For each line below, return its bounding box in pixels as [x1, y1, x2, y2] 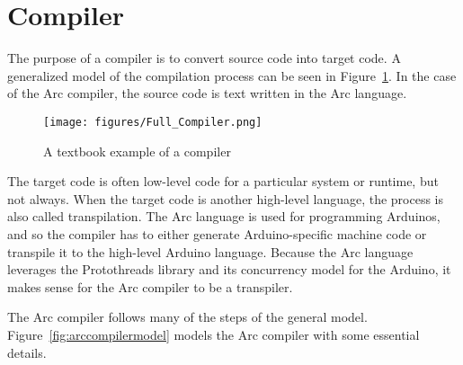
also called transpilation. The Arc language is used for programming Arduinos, [7, 207, 441, 226]
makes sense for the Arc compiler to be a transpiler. [7, 277, 293, 296]
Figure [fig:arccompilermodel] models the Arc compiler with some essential [7, 325, 420, 343]
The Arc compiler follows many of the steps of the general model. [7, 307, 368, 326]
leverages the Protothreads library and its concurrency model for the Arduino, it [7, 260, 451, 279]
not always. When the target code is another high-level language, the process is [7, 189, 444, 208]
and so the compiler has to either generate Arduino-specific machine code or [7, 224, 427, 243]
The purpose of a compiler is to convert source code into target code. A [7, 49, 401, 67]
